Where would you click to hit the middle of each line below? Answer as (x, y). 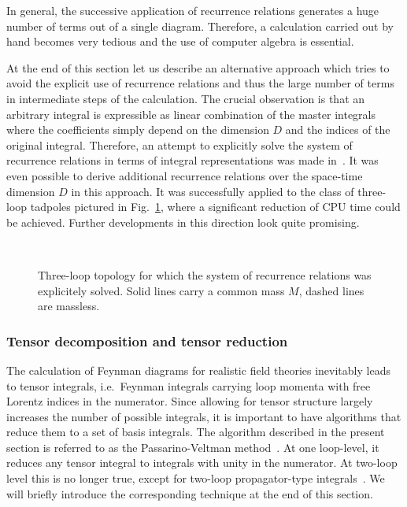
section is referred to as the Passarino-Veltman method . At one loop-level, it (193, 447)
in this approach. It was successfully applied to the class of (213, 191)
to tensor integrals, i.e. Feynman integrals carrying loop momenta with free (189, 385)
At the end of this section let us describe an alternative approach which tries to (198, 67)
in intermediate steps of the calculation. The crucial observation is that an (186, 98)
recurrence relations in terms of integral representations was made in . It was (192, 160)
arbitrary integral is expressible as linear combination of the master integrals (191, 114)
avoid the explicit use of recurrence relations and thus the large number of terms (200, 83)
